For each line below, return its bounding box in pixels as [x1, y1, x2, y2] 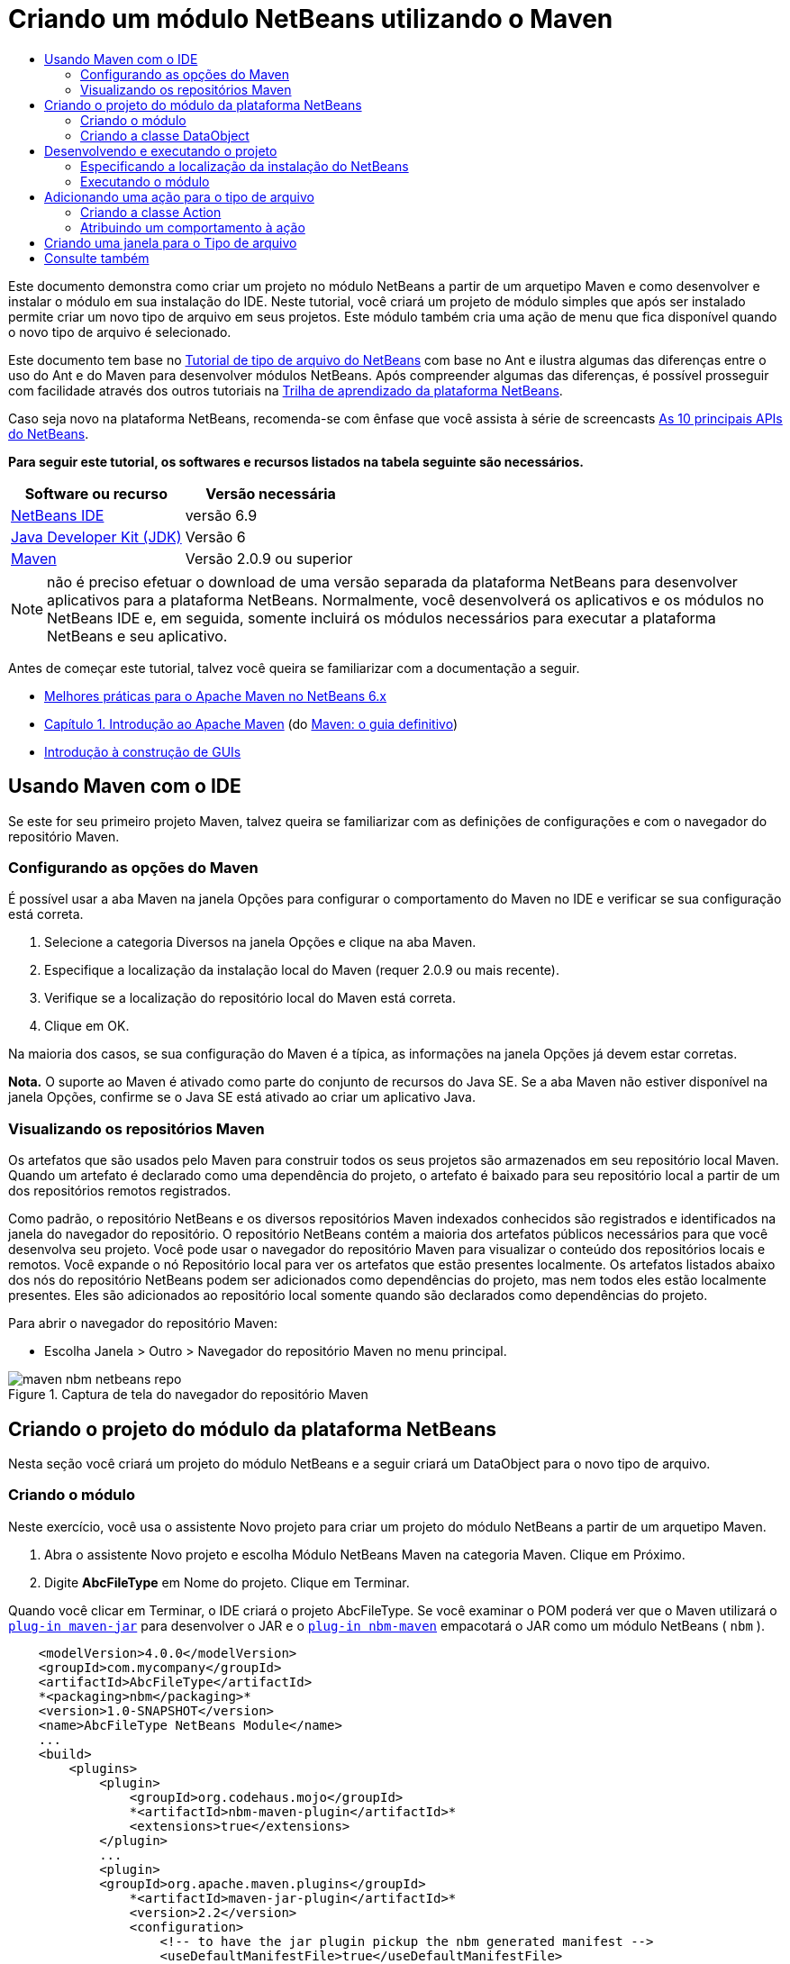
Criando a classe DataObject [80, 127, 250, 143]
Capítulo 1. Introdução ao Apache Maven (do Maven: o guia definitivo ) [44, 715, 459, 732]
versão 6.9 [185, 505, 258, 524]
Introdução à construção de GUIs [44, 743, 241, 759]
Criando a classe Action [80, 204, 222, 220]
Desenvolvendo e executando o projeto [44, 142, 277, 159]
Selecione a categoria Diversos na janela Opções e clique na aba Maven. [44, 934, 477, 950]
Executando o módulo [80, 173, 210, 189]
